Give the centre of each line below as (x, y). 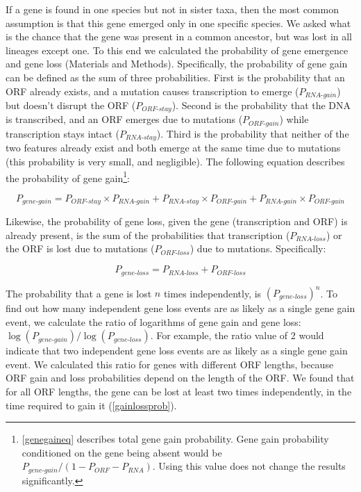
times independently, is (212, 293)
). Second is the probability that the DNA (261, 105)
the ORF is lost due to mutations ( (80, 248)
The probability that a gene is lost (79, 293)
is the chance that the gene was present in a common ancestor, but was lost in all (179, 36)
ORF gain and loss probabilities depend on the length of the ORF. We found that (180, 378)
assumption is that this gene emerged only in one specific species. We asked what (178, 23)
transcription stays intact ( (63, 133)
